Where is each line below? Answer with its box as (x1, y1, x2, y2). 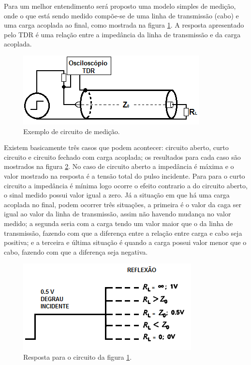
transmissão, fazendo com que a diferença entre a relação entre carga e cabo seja (4, 228, 242, 238)
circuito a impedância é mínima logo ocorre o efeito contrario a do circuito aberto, (4, 180, 248, 190)
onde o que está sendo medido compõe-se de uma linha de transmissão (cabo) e (4, 10, 239, 20)
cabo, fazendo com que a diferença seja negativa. (4, 246, 148, 257)
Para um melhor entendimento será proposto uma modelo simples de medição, (4, 1, 236, 11)
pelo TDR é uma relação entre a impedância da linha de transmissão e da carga (4, 29, 241, 39)
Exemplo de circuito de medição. (23, 126, 120, 136)
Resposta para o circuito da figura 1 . (23, 351, 132, 362)
